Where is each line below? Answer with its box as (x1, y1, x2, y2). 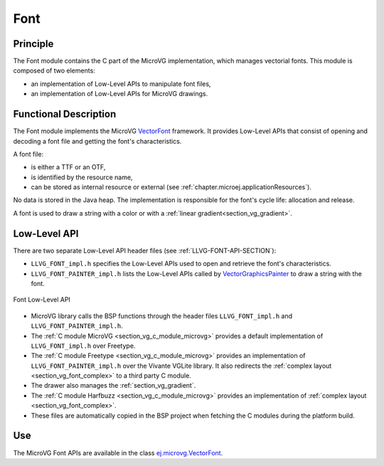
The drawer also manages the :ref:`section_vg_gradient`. (31, 381, 196, 390)
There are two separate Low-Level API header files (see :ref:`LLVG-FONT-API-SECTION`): (13, 246, 277, 255)
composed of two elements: (13, 66, 95, 75)
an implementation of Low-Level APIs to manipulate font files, (31, 79, 211, 88)
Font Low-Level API (13, 295, 71, 304)
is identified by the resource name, (31, 173, 133, 181)
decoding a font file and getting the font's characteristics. (13, 137, 182, 145)
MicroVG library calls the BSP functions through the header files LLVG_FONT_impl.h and (31, 312, 293, 320)
